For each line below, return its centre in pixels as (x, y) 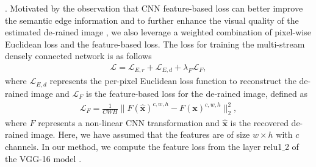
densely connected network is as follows (78, 56)
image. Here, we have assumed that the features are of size (140, 134)
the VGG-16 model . (43, 158)
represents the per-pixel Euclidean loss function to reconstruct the (173, 81)
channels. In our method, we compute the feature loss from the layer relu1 (144, 147)
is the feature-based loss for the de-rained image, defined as (197, 93)
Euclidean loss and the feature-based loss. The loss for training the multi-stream (155, 44)
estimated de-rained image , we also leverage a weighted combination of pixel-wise (158, 32)
